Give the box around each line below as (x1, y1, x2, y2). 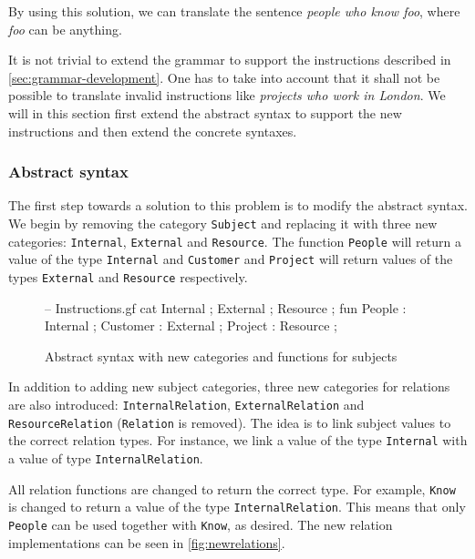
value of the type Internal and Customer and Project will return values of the (8, 249, 453, 269)
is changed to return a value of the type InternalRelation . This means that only (8, 497, 466, 516)
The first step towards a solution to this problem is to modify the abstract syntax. (8, 196, 468, 215)
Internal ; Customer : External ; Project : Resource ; (45, 316, 337, 335)
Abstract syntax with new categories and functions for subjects (45, 346, 398, 365)
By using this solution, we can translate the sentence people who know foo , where (8, 2, 460, 20)
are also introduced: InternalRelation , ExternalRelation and (8, 394, 365, 413)
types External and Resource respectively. (8, 267, 248, 286)
